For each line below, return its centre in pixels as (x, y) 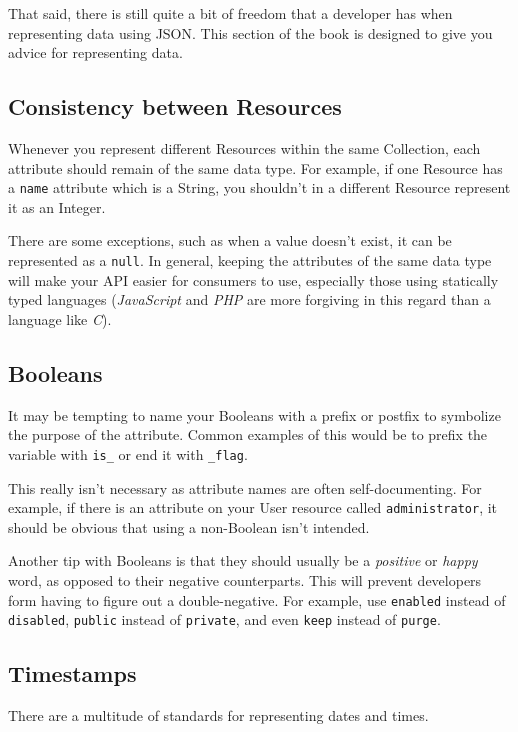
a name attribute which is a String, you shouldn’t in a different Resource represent (259, 187)
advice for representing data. (95, 52)
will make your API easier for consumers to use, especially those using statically (253, 279)
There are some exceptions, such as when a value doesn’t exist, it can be (230, 240)
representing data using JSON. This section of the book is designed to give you (250, 32)
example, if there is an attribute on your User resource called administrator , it (253, 507)
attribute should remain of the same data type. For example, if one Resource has (255, 167)
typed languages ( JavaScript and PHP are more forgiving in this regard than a (249, 299)
